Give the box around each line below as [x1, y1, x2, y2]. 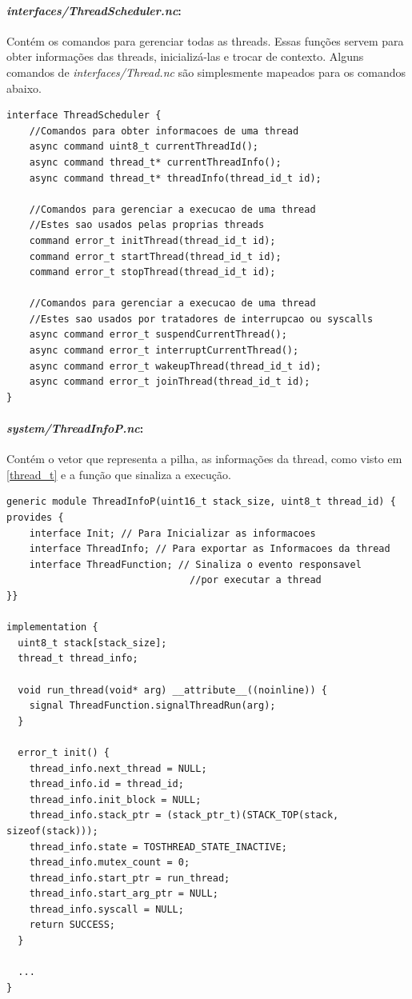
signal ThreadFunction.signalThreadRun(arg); [29, 700, 276, 712]
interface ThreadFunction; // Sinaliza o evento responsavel [29, 558, 362, 570]
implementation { [6, 621, 98, 633]
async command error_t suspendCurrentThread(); [29, 329, 287, 341]
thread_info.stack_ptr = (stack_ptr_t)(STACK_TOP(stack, [29, 809, 339, 821]
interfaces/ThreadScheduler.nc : [6, 2, 182, 18]
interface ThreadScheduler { [6, 110, 162, 122]
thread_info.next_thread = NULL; [29, 762, 207, 774]
